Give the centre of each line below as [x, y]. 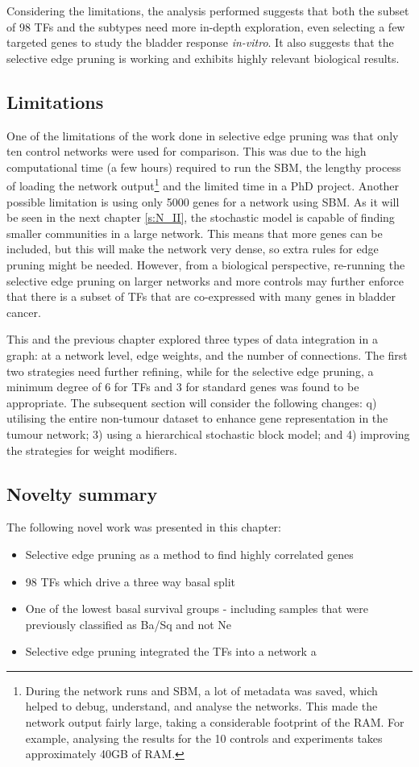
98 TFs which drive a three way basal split [131, 581]
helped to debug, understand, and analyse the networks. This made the [201, 706]
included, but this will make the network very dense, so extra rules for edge [193, 249]
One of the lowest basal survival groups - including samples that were [197, 609]
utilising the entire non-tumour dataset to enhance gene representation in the [197, 418]
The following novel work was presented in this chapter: [144, 527]
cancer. [24, 312]
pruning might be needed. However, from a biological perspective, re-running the [206, 264]
